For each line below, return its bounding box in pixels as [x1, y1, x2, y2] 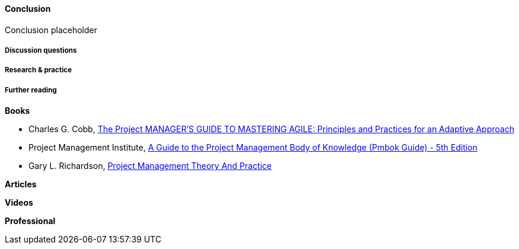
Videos [5, 197, 33, 208]
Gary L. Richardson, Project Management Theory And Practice [28, 161, 272, 171]
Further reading [5, 85, 57, 94]
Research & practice [5, 66, 72, 75]
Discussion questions [5, 46, 77, 55]
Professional [5, 216, 56, 226]
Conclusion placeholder [5, 24, 97, 35]
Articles [5, 179, 37, 190]
